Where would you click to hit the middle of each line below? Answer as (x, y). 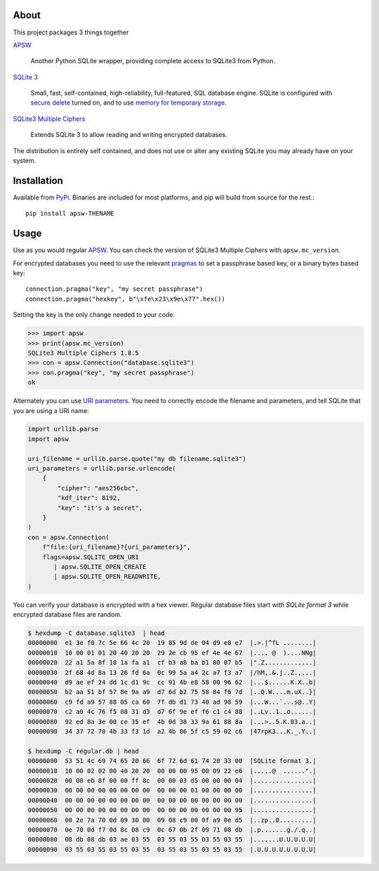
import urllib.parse (63, 429)
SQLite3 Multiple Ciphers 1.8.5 (84, 353)
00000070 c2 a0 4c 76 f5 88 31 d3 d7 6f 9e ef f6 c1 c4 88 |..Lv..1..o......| (172, 712)
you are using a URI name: (51, 410)
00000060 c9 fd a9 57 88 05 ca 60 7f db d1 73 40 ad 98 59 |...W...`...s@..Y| (172, 702)
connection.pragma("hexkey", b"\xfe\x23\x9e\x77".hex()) (126, 299)
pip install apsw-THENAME (70, 214)
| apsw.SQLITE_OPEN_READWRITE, (107, 577)
